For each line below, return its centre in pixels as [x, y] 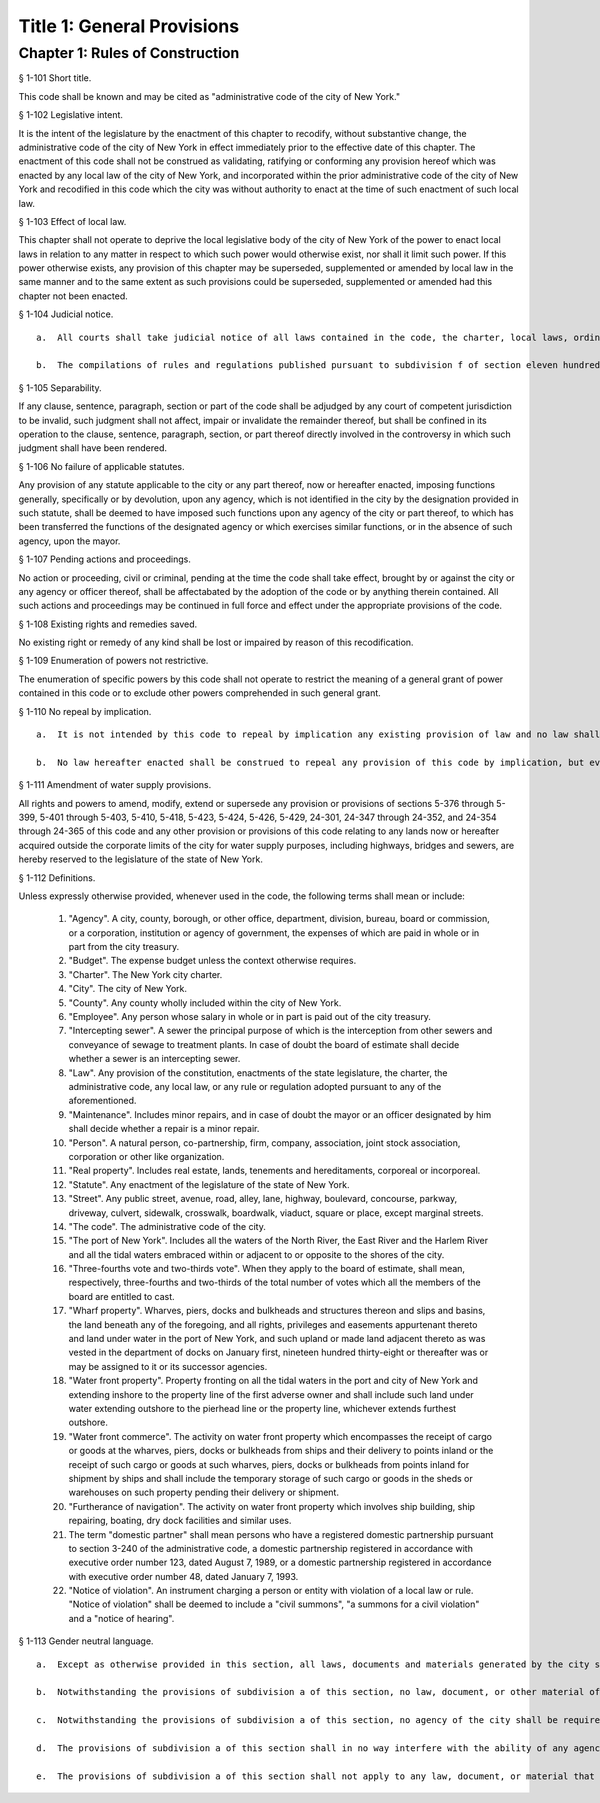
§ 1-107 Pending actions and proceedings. [105, 559]
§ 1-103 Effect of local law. [72, 221]
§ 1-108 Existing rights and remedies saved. [108, 624]
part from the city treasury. [124, 947]
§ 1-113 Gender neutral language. [86, 1641]
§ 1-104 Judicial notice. [66, 314]
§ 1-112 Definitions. [57, 877]
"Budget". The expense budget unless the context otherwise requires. [212, 961]
